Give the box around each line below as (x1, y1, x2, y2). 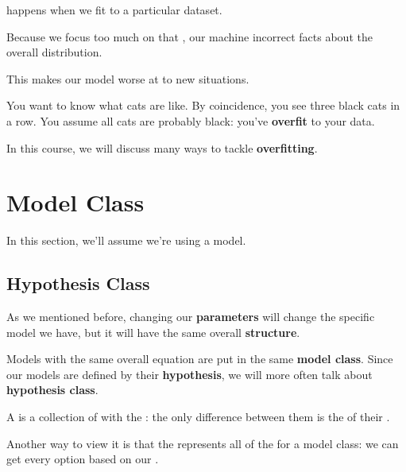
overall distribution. (6, 44, 102, 60)
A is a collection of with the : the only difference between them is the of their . (6, 408, 390, 425)
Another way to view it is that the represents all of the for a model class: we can (6, 435, 399, 451)
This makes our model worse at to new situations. (6, 70, 249, 87)
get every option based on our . (6, 451, 159, 467)
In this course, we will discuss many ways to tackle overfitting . (6, 139, 318, 156)
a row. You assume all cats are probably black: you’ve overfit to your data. (6, 112, 375, 129)
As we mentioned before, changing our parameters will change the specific (6, 308, 375, 325)
